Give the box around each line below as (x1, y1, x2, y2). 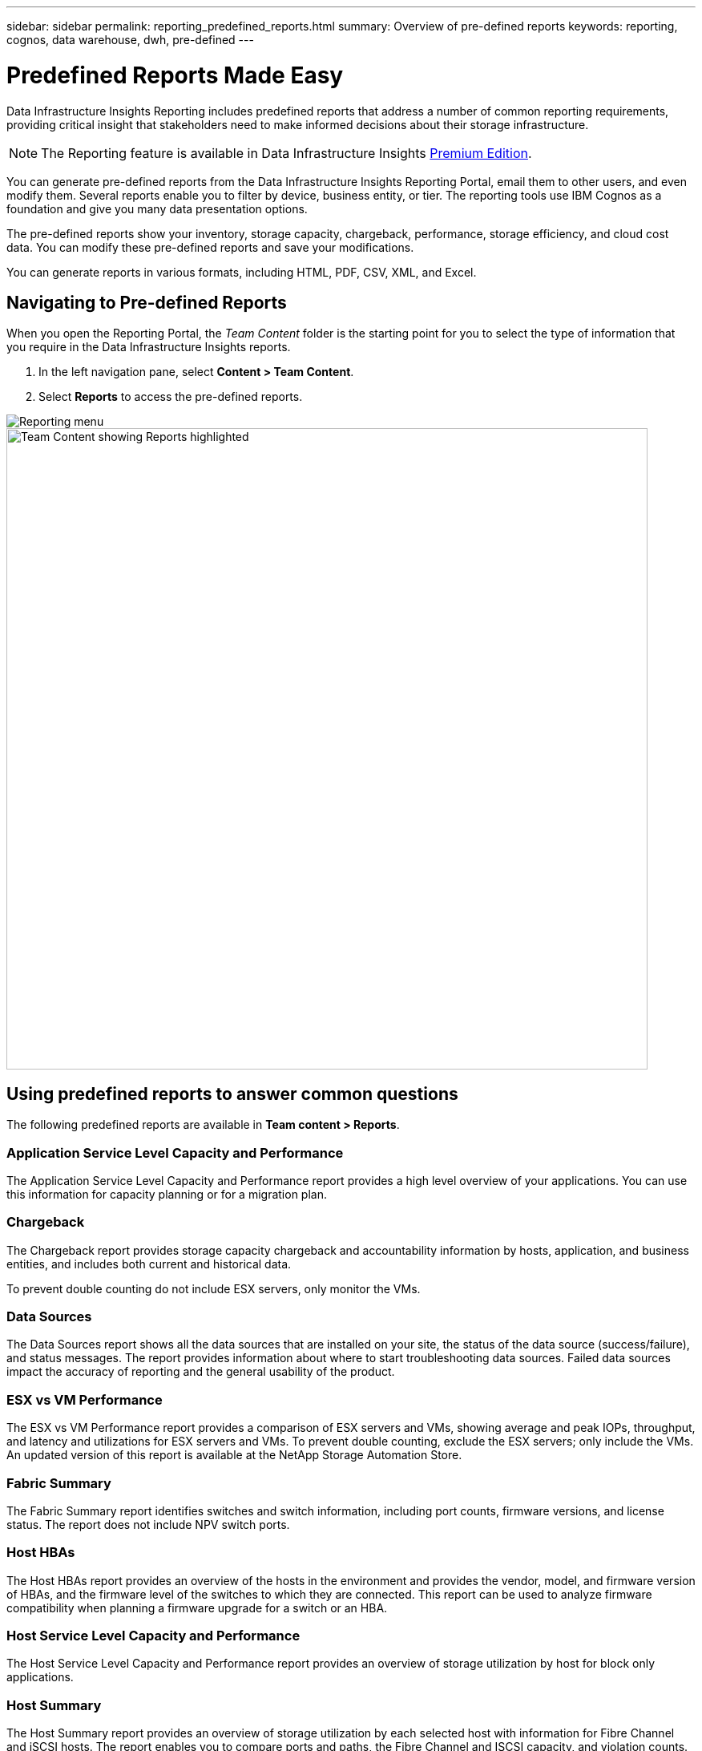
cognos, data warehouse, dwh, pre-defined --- (6, 33, 254, 47)
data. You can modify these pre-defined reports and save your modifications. (6, 240, 414, 254)
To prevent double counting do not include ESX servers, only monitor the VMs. (6, 1281, 421, 1296)
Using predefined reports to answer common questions (6, 1083, 458, 1104)
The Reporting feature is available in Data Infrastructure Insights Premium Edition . (41, 144, 532, 161)
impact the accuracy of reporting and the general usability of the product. (6, 1365, 395, 1379)
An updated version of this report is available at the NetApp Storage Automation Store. (6, 1448, 462, 1462)
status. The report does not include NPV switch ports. (6, 1517, 290, 1531)
